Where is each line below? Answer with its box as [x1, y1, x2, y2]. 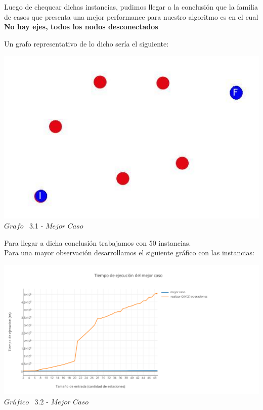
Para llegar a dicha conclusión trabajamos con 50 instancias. [4, 237, 191, 248]
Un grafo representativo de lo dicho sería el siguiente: [4, 38, 169, 49]
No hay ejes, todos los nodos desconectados [4, 21, 158, 32]
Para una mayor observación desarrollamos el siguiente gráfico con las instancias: [4, 247, 254, 258]
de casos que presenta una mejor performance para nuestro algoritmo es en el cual [4, 11, 258, 22]
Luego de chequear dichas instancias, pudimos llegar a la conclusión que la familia [4, 2, 258, 12]
